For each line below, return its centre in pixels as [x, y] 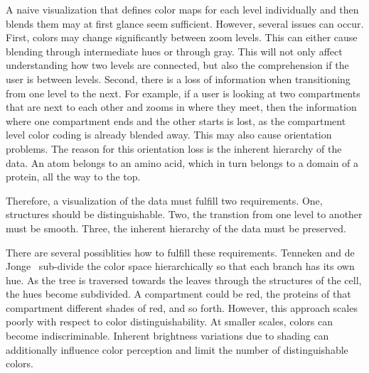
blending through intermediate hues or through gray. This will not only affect [174, 51]
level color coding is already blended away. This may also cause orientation [169, 135]
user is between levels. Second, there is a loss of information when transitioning [178, 79]
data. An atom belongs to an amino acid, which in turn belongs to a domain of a [182, 162]
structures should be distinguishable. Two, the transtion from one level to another [184, 214]
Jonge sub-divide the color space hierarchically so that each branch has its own [180, 266]
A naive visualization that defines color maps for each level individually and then [182, 9]
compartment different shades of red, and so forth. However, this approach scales [182, 307]
